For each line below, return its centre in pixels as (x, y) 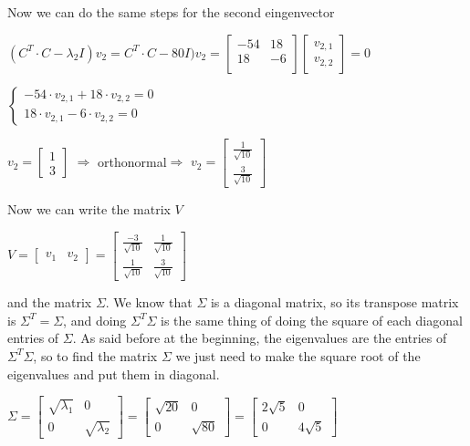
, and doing (95, 320)
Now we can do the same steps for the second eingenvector (171, 12)
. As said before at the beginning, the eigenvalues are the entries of (260, 338)
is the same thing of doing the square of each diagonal (312, 320)
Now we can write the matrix (89, 209)
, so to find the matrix (95, 355)
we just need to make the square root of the (298, 355)
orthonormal (132, 161)
